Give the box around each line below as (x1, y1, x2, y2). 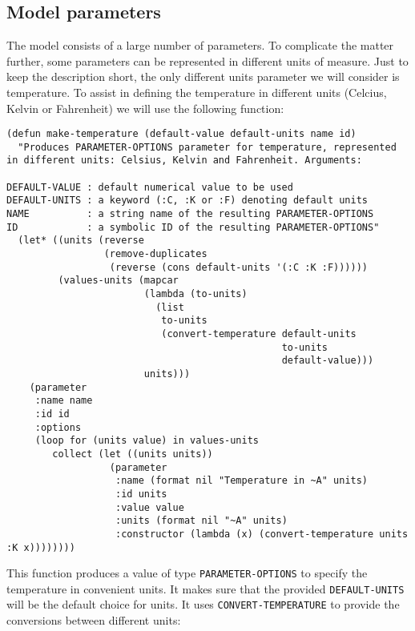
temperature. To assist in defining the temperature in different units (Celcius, (6, 83, 387, 100)
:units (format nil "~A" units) (115, 515, 288, 527)
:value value (115, 501, 184, 513)
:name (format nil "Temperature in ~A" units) (115, 475, 369, 487)
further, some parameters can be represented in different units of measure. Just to (6, 52, 409, 69)
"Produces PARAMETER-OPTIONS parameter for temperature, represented (18, 141, 397, 153)
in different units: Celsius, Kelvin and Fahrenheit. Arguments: (6, 155, 362, 167)
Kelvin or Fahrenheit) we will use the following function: (6, 99, 284, 116)
